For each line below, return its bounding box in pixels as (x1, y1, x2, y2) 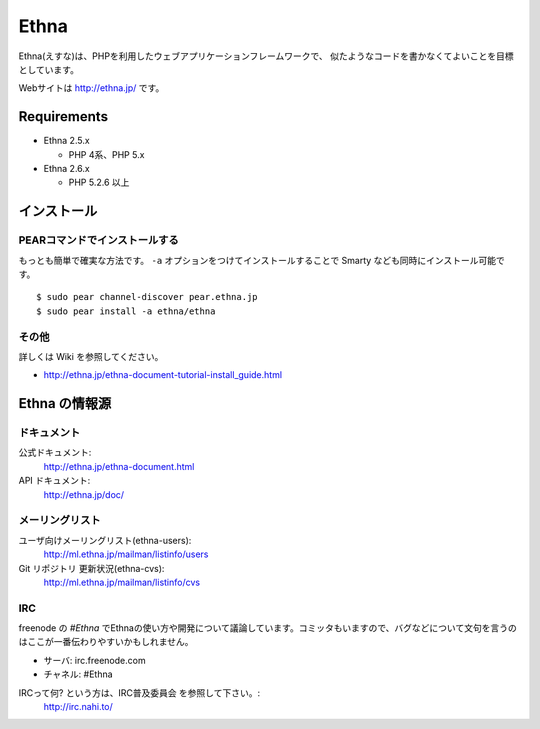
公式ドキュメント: (18, 446, 92, 459)
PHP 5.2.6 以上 (68, 176, 130, 189)
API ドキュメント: (18, 475, 91, 487)
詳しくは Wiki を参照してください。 (18, 350, 164, 362)
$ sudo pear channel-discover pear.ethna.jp (36, 291, 259, 303)
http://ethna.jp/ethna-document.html (43, 460, 195, 472)
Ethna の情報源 (18, 395, 112, 412)
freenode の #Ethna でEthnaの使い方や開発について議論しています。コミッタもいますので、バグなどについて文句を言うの (18, 622, 517, 634)
